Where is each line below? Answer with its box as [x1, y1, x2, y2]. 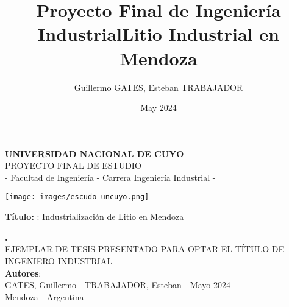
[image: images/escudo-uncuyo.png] [5, 192, 149, 202]
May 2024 [140, 101, 177, 114]
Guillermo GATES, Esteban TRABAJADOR [74, 80, 243, 93]
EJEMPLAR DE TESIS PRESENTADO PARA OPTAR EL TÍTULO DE [5, 242, 284, 255]
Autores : [5, 266, 41, 279]
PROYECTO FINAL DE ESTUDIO [5, 159, 141, 172]
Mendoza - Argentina [5, 290, 84, 303]
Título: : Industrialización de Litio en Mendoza [5, 210, 184, 223]
